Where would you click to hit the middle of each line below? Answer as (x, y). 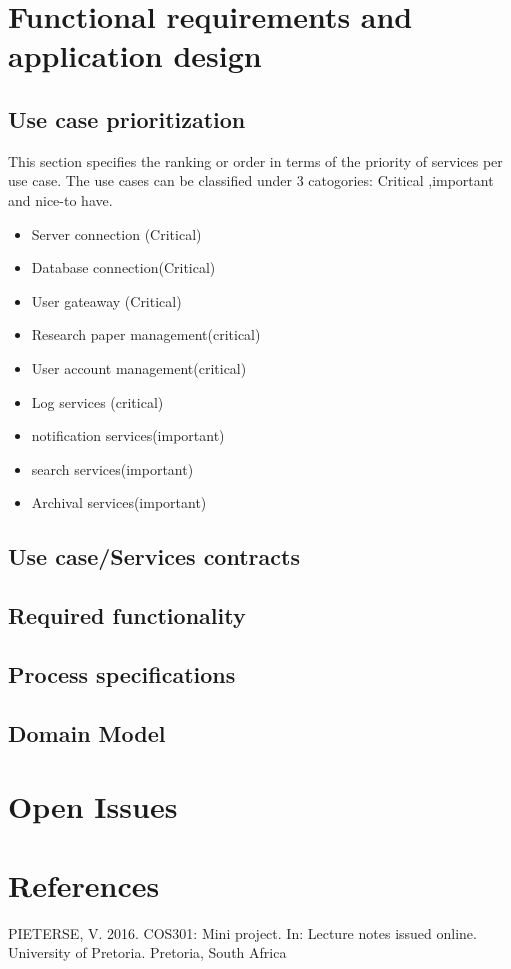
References (84, 884)
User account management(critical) (139, 367)
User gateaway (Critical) (106, 300)
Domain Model (87, 732)
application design (135, 55)
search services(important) (112, 468)
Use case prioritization (127, 118)
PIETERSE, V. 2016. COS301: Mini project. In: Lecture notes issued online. (242, 932)
